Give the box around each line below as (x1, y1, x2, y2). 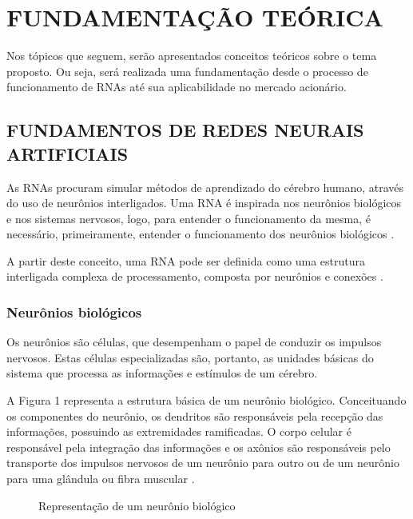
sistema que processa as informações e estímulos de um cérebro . (6, 365, 318, 381)
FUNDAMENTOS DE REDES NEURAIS (6, 118, 364, 142)
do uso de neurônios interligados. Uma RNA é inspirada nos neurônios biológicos (6, 194, 402, 211)
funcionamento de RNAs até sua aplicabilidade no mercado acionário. (6, 78, 347, 95)
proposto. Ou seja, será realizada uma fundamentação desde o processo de (6, 62, 368, 79)
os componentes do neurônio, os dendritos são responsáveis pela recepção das (6, 407, 383, 424)
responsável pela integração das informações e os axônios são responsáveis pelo (6, 438, 391, 455)
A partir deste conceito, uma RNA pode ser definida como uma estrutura (6, 252, 365, 269)
